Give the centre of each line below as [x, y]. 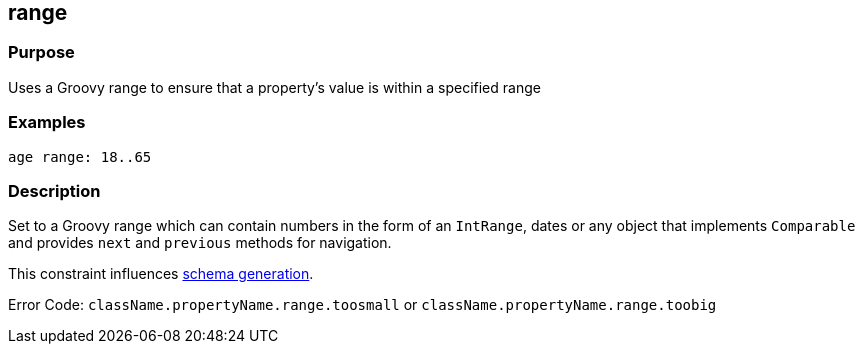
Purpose [41, 52]
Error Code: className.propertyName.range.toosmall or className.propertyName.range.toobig [362, 305]
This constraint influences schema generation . [161, 274]
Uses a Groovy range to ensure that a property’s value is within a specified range [274, 87]
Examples [47, 122]
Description [54, 190]
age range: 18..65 [80, 156]
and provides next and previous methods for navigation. [200, 243]
